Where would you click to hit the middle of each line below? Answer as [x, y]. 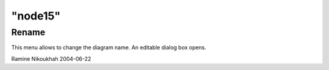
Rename [28, 32]
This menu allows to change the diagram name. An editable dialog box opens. [109, 47]
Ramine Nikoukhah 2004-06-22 [51, 58]
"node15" [36, 16]
